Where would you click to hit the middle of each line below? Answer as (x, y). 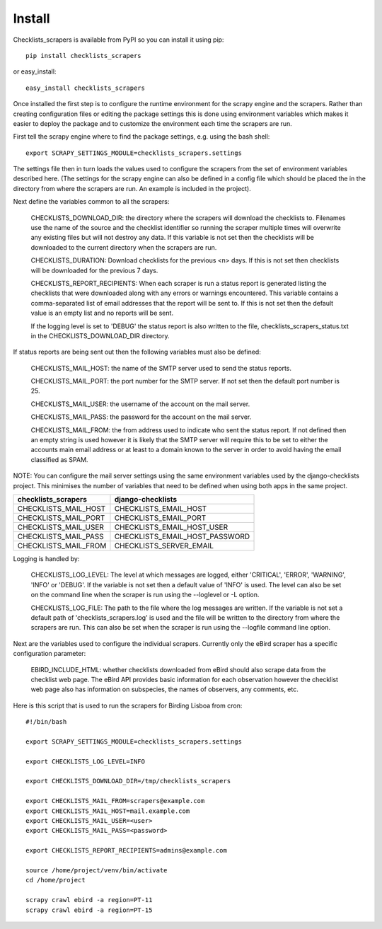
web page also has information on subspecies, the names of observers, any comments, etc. (164, 689)
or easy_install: (35, 71)
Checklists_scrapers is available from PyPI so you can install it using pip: (118, 40)
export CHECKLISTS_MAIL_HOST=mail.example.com (108, 811)
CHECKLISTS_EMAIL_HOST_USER (171, 527)
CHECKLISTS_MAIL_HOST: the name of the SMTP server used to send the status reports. (161, 368)
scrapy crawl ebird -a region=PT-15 (89, 910)
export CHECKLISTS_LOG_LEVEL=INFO (85, 761)
